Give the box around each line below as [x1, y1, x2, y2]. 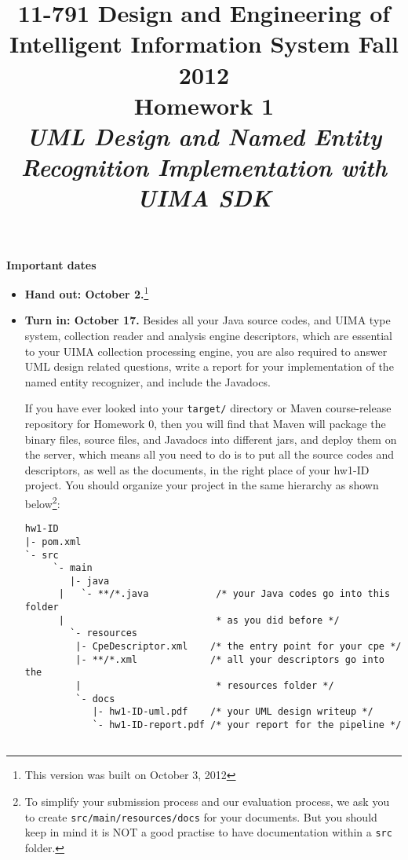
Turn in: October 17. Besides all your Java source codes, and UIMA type [24, 312, 391, 328]
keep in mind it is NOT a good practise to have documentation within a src [24, 824, 392, 840]
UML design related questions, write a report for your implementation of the [24, 358, 394, 375]
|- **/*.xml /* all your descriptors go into [75, 653, 384, 665]
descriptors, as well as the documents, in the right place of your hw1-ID [24, 461, 370, 478]
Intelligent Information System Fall [9, 27, 399, 60]
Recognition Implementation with [20, 151, 388, 184]
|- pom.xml [24, 536, 82, 547]
